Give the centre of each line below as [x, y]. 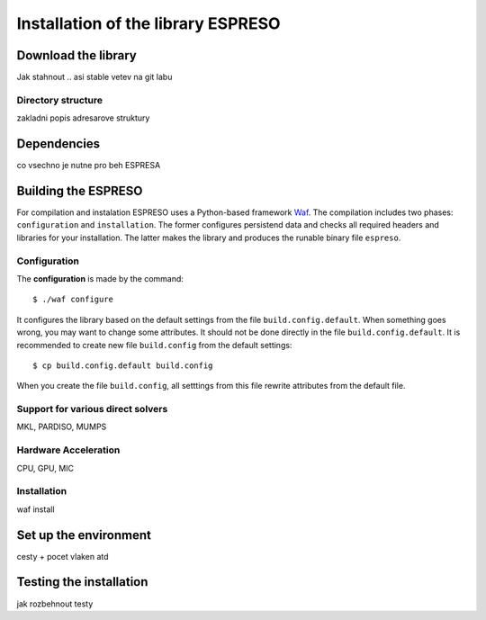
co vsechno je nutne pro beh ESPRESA [89, 166]
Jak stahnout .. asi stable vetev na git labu [94, 77]
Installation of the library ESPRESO [148, 23]
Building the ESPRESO [80, 190]
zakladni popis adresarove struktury [83, 118]
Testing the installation [82, 582]
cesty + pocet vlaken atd [63, 556]
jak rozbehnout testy [55, 604]
